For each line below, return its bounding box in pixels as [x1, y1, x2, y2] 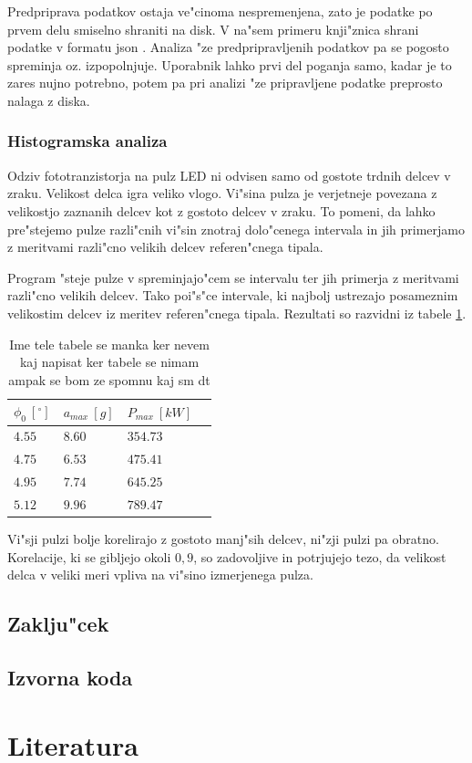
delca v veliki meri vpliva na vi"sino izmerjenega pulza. [7, 565, 313, 584]
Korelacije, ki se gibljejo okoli [7, 547, 171, 566]
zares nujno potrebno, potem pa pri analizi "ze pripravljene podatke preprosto [7, 73, 443, 92]
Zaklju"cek [7, 610, 109, 638]
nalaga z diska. [7, 90, 90, 110]
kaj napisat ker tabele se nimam [19, 352, 200, 371]
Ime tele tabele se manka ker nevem [9, 334, 210, 353]
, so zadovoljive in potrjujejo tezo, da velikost [193, 547, 446, 566]
